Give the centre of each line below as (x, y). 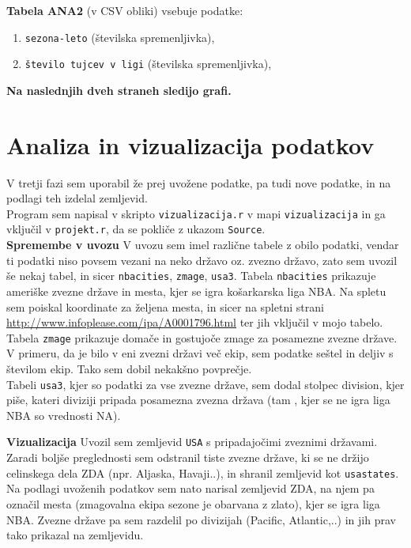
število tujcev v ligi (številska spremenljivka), (148, 64)
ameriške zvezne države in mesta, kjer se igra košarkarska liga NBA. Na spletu (196, 291)
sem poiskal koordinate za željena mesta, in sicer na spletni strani (165, 306)
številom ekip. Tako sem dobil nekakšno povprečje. (129, 368)
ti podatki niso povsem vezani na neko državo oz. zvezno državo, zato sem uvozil (202, 260)
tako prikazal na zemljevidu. (75, 535)
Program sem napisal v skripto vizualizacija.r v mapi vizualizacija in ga (196, 213)
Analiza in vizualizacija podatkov (190, 144)
